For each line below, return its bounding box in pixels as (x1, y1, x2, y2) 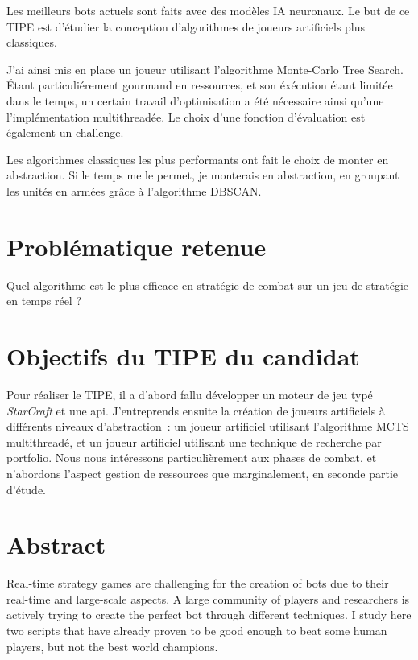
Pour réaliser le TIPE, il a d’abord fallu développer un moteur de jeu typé (6, 386, 373, 402)
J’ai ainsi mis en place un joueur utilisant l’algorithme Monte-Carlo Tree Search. (6, 60, 404, 77)
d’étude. (6, 481, 47, 497)
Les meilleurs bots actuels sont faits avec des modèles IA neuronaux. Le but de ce (6, 2, 410, 19)
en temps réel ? (6, 292, 82, 309)
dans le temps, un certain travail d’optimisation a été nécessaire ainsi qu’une (6, 92, 384, 109)
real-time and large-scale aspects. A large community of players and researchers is (6, 590, 410, 607)
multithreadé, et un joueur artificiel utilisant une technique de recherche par (6, 433, 382, 450)
